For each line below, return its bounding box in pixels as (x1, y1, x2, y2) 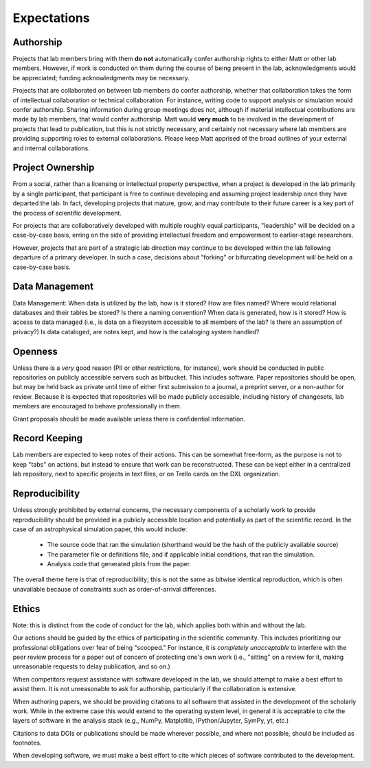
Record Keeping (12, 432, 83, 444)
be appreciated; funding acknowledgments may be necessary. (12, 73, 190, 82)
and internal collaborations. (12, 144, 91, 152)
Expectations (12, 10, 90, 25)
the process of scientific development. (12, 209, 122, 217)
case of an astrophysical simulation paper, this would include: (12, 525, 188, 533)
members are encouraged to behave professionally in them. (12, 402, 182, 410)
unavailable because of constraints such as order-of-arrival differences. (12, 585, 216, 593)
